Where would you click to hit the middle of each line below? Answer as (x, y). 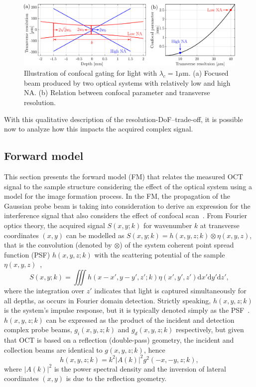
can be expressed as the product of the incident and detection (140, 320)
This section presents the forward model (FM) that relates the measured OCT (124, 176)
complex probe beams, (38, 329)
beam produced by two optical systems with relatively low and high (127, 82)
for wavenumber (168, 225)
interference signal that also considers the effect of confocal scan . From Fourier (126, 215)
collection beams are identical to (53, 349)
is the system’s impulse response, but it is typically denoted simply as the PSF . (127, 310)
